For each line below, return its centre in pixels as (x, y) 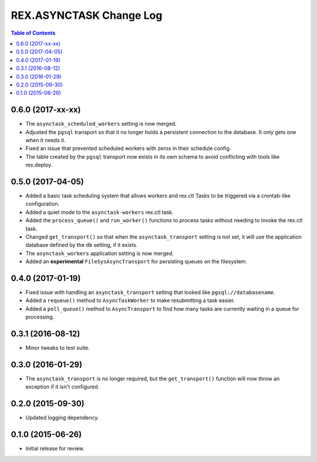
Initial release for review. (55, 448)
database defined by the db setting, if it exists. (82, 245)
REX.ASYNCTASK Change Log (87, 15)
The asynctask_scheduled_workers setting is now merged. (101, 124)
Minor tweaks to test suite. (58, 348)
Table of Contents (33, 33)
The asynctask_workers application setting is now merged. (100, 253)
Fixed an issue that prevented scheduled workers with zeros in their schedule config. (128, 148)
